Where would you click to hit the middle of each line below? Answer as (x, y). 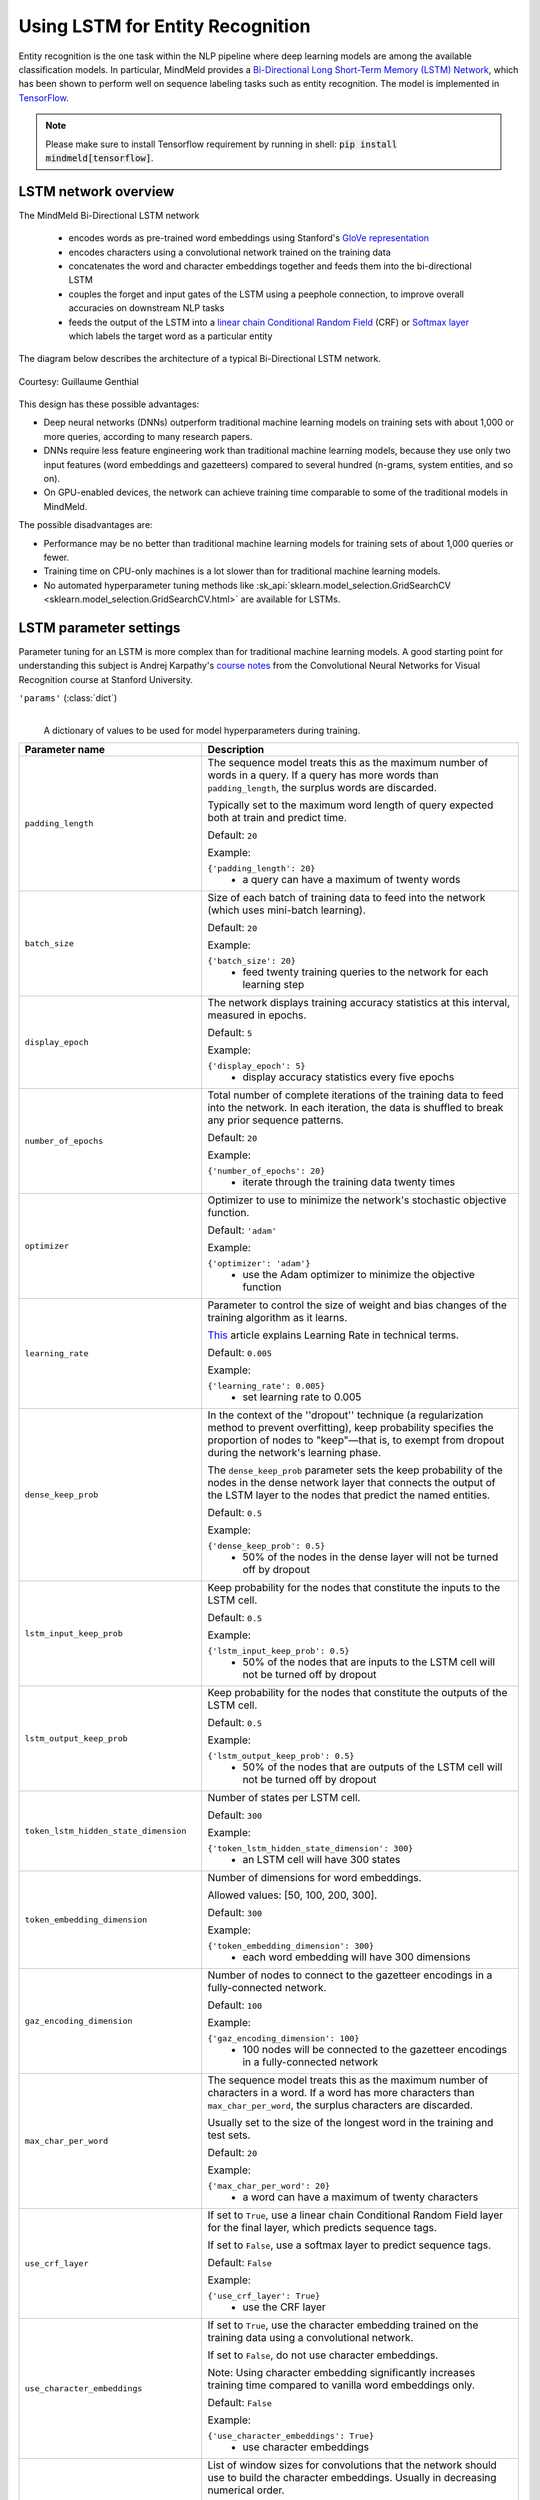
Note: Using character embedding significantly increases (341, 2373)
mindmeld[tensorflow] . (99, 157)
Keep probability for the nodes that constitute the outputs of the (357, 1693)
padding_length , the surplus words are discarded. (322, 788)
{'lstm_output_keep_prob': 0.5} (281, 1756)
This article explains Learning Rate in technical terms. (333, 1335)
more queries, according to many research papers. (148, 436)
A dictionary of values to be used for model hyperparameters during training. (202, 731)
